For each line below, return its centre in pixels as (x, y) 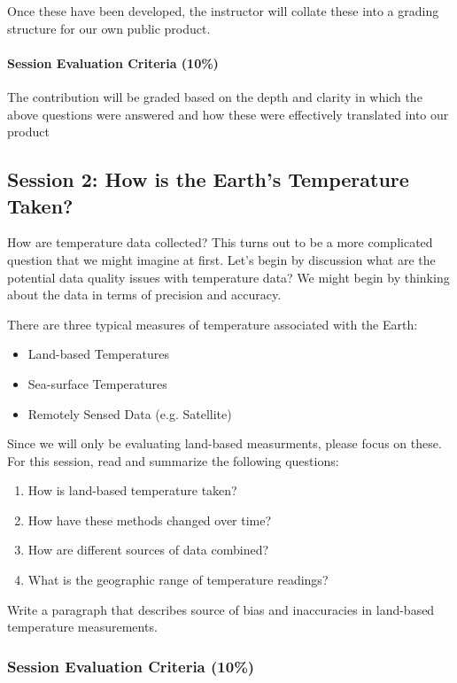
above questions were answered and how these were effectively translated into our (228, 114)
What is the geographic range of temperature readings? (178, 580)
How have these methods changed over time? (150, 520)
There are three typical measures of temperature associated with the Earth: (213, 324)
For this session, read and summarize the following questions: (173, 460)
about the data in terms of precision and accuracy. (144, 295)
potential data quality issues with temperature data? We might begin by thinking (228, 277)
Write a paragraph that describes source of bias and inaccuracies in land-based (221, 609)
